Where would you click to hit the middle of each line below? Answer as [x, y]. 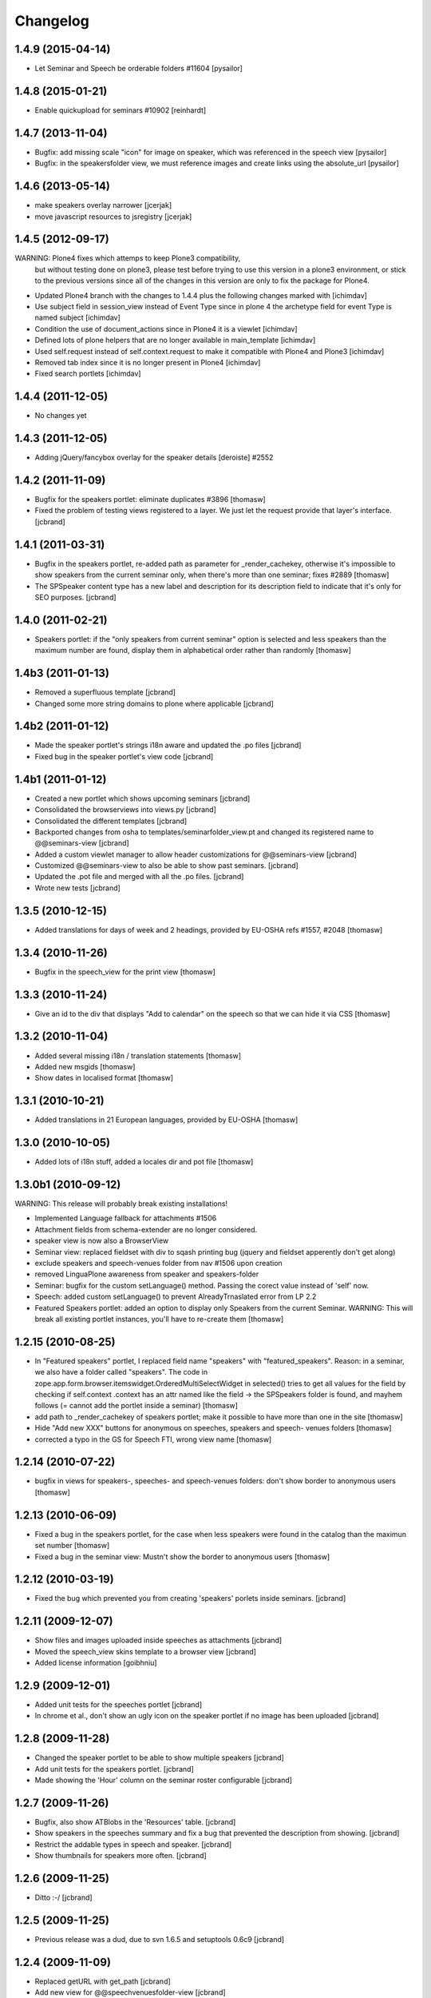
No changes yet [61, 416]
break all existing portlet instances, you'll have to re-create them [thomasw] [159, 1319]
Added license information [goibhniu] [96, 1663]
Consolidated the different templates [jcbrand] [111, 821]
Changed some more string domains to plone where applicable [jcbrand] [154, 703]
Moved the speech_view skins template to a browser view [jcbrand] [146, 1651]
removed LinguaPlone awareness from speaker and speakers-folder [147, 1274]
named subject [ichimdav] [78, 318]
